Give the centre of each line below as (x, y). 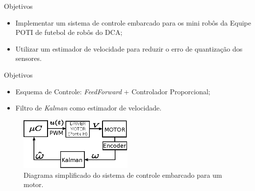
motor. (34, 184)
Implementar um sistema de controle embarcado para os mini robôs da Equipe (133, 22)
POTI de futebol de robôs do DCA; (69, 32)
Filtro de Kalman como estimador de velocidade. (89, 108)
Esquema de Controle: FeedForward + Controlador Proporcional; (113, 91)
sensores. (28, 58)
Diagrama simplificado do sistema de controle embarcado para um (123, 175)
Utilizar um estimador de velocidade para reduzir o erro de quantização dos (129, 48)
